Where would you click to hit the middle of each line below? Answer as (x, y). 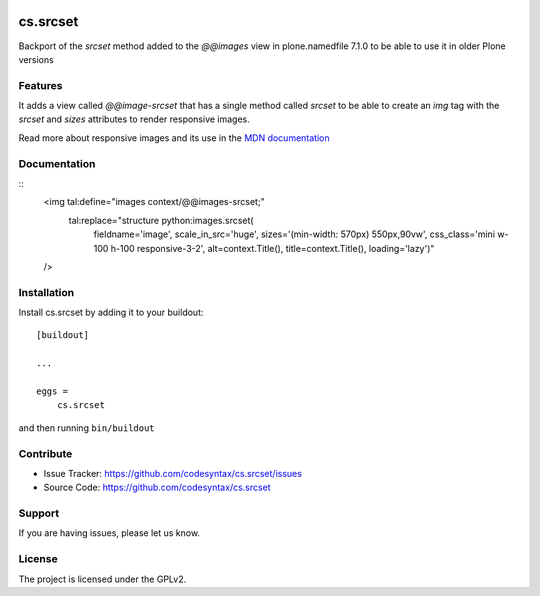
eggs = (52, 391)
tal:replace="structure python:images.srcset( (161, 220)
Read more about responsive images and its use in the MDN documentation (174, 137)
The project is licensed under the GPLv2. (102, 579)
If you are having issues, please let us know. (109, 533)
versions (36, 59)
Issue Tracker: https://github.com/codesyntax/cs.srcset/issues (172, 473)
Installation (46, 292)
